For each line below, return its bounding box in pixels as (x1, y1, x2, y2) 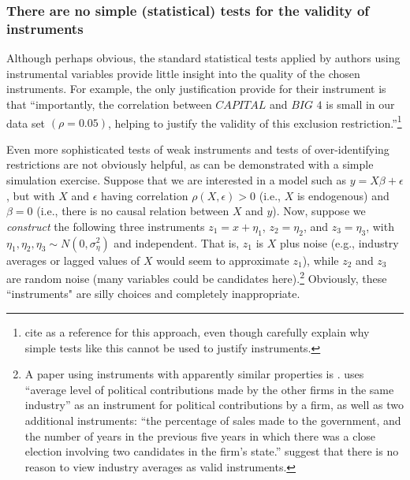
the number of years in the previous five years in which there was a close (24, 427, 376, 444)
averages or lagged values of (6, 251, 140, 268)
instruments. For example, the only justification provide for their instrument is (6, 80, 386, 97)
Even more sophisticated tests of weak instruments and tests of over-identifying (6, 140, 389, 157)
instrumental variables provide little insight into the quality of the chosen (6, 65, 360, 81)
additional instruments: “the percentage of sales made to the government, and (24, 411, 401, 428)
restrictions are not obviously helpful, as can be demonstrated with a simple (6, 156, 374, 173)
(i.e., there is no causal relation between (36, 203, 229, 219)
